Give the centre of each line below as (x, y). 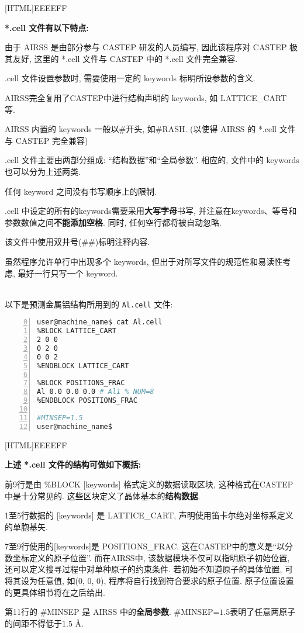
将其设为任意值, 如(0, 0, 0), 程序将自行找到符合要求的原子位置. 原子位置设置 (149, 581)
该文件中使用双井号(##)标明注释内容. (77, 242)
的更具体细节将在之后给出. (55, 592)
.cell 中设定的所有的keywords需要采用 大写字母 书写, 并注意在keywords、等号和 (151, 211)
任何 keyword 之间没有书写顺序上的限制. (81, 191)
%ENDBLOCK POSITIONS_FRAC (87, 401)
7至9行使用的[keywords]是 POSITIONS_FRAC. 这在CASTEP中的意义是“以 (145, 546)
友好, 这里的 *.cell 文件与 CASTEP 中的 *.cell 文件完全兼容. (125, 58)
